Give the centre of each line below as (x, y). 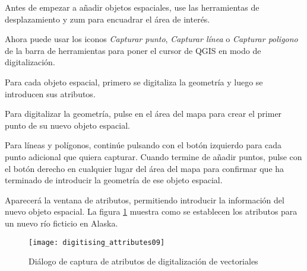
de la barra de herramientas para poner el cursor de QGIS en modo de (133, 50)
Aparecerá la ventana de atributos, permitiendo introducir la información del (145, 200)
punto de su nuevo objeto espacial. (67, 125)
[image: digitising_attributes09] (97, 242)
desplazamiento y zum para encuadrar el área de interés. (107, 19)
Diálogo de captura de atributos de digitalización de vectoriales (143, 261)
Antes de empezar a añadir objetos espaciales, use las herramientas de (132, 7)
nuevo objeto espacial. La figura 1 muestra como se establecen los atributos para (151, 211)
